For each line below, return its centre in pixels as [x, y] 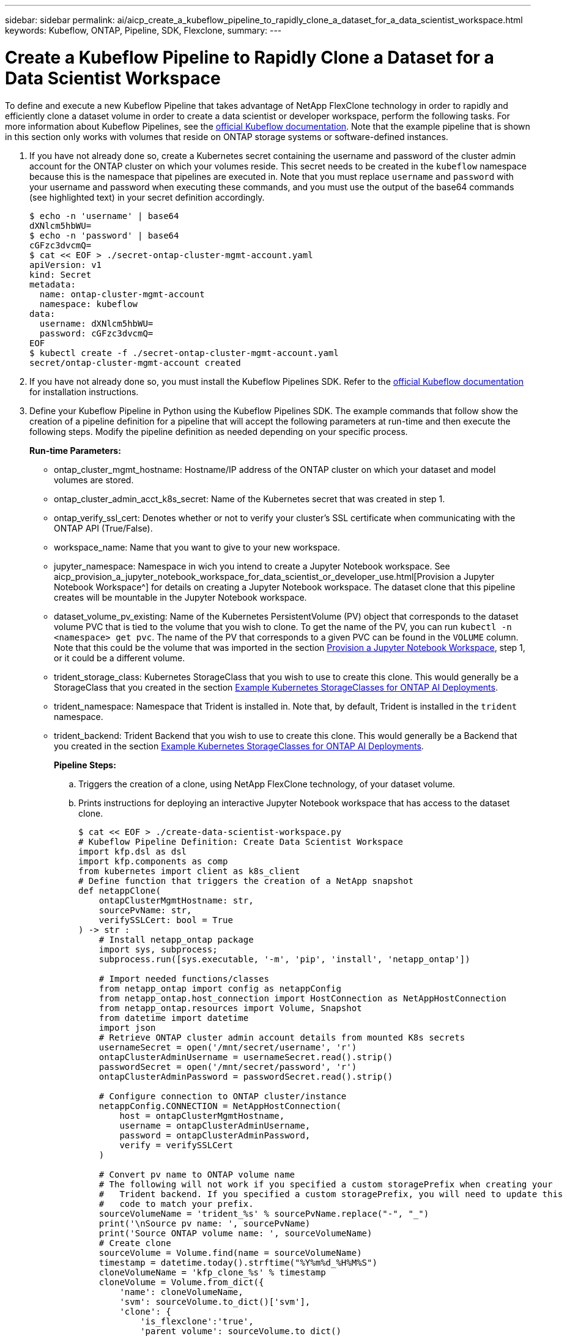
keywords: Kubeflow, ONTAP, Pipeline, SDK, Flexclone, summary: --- [143, 30]
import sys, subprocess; [158, 949]
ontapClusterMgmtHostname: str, [176, 900]
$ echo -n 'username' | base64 [104, 216]
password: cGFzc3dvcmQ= [96, 333]
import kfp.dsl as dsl [133, 851]
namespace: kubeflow [89, 304]
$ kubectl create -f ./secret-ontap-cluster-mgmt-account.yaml [184, 353]
